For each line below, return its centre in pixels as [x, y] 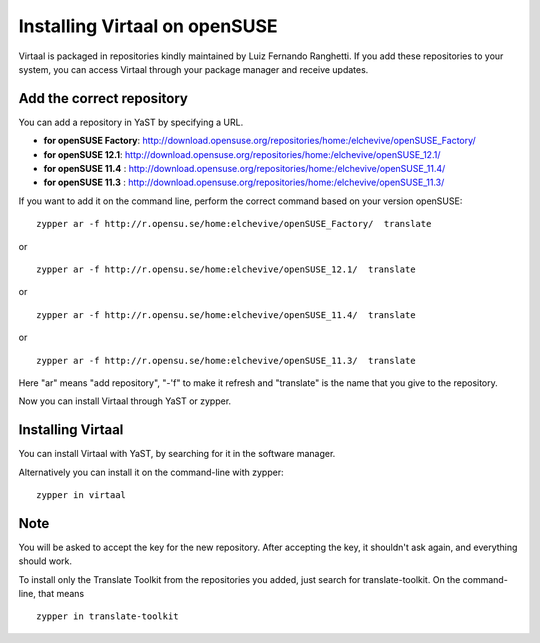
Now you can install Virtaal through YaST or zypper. [125, 401]
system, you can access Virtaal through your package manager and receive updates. [193, 69]
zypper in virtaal [81, 495]
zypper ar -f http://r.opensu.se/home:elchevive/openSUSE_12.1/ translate [226, 269]
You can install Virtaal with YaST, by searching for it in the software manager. [177, 454]
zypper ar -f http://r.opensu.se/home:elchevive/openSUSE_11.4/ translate [226, 314]
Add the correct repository [103, 98]
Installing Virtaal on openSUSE [148, 26]
